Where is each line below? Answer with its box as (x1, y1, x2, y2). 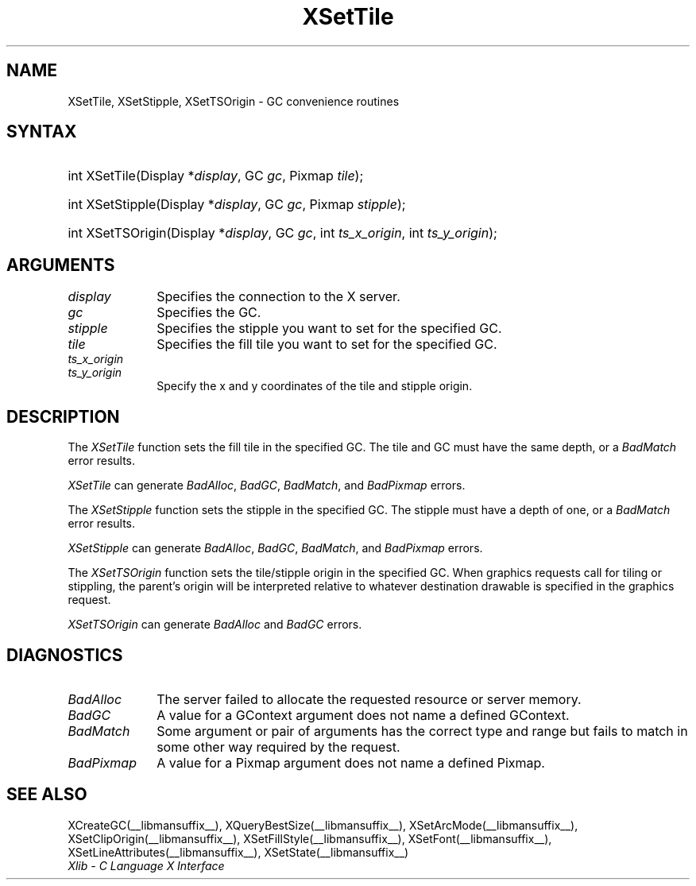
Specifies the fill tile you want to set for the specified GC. (157, 336, 497, 353)
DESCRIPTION (6, 406, 120, 427)
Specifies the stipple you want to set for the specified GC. (157, 320, 502, 337)
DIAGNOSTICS (6, 644, 123, 665)
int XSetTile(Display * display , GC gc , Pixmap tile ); (68, 168, 364, 184)
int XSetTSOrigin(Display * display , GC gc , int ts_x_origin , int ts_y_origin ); (68, 225, 497, 242)
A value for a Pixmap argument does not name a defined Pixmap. (157, 754, 545, 771)
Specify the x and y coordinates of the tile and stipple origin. (157, 379, 473, 393)
